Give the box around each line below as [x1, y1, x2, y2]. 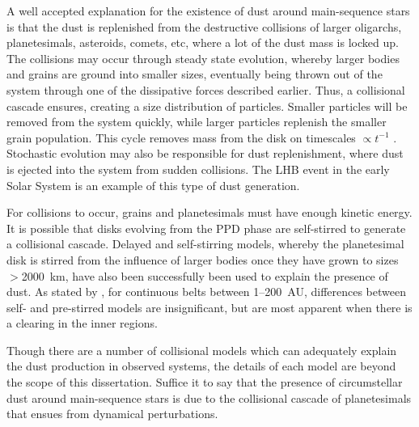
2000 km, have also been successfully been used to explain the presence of [21, 267, 388, 284]
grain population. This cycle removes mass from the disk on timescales [6, 129, 356, 146]
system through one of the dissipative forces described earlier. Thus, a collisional [6, 81, 405, 98]
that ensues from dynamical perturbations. [6, 405, 218, 422]
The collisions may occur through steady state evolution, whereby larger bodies [6, 49, 400, 66]
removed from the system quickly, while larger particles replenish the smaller [6, 113, 387, 130]
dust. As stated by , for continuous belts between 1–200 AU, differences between [6, 283, 406, 300]
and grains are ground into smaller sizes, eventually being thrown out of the [6, 66, 383, 82]
